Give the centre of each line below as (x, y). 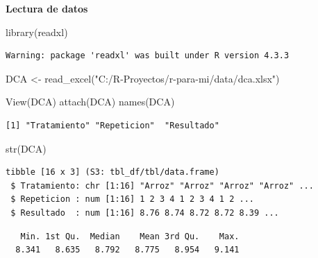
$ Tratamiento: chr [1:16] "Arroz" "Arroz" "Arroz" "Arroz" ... (162, 186)
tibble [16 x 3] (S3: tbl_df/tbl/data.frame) (112, 172)
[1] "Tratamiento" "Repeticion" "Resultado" (112, 125)
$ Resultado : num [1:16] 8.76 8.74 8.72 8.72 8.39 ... (145, 213)
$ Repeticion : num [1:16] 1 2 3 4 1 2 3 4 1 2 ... (132, 199)
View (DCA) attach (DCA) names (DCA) (90, 102)
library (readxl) (37, 32)
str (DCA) (26, 148)
